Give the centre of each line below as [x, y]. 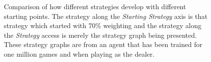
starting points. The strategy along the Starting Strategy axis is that [106, 16]
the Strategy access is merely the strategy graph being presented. [100, 35]
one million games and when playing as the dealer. [79, 54]
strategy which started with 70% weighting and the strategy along [103, 25]
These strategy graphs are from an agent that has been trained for [103, 44]
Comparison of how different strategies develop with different [95, 6]
